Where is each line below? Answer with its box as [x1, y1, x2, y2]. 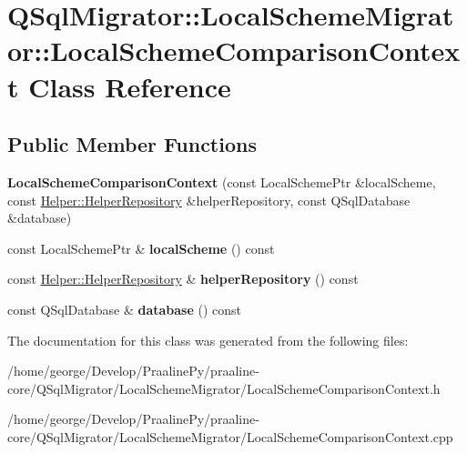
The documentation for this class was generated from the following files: [7, 330, 409, 349]
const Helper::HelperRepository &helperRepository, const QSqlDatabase [7, 190, 411, 209]
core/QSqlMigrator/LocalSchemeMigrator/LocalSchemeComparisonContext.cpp [7, 427, 453, 446]
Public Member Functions [7, 130, 257, 158]
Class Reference [28, 67, 231, 105]
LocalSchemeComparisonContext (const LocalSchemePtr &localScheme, [7, 172, 436, 191]
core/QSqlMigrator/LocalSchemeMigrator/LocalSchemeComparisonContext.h [7, 378, 441, 398]
